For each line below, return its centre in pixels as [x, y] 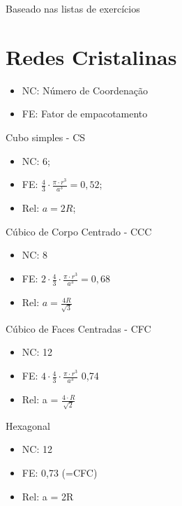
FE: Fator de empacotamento [85, 114]
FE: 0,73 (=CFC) [60, 473]
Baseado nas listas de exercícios [73, 8]
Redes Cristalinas [91, 56]
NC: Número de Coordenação [85, 90]
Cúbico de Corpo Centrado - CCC [79, 231]
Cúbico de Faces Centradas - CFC [78, 328]
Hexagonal [28, 425]
